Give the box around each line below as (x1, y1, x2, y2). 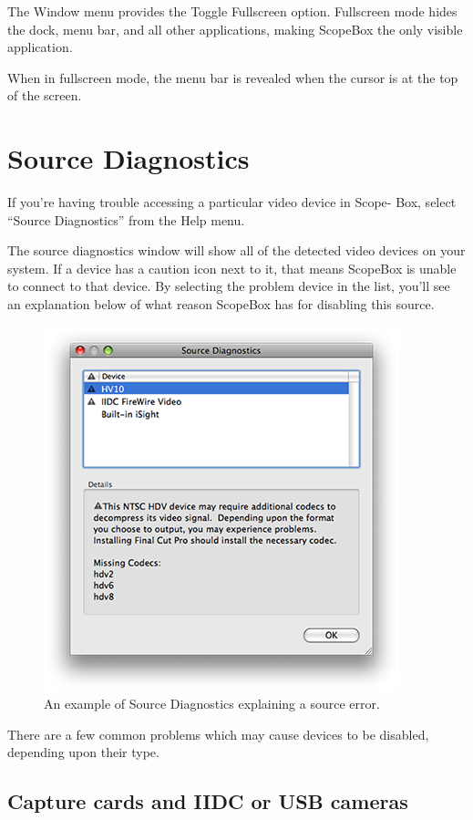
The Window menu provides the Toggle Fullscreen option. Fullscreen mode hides (7, 2, 458, 20)
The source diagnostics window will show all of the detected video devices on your (7, 241, 466, 260)
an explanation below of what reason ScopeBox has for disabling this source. (7, 295, 435, 314)
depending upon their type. (7, 742, 159, 762)
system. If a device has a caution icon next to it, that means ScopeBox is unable (7, 258, 457, 277)
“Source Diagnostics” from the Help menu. (7, 210, 245, 229)
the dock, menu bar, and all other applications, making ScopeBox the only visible (7, 19, 463, 38)
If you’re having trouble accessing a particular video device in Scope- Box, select (7, 192, 457, 212)
